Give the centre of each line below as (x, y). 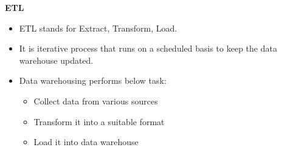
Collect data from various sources (96, 101)
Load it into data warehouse (86, 142)
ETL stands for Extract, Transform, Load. (98, 28)
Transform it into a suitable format (99, 121)
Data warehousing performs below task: (93, 80)
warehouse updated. (56, 60)
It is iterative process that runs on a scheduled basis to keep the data (148, 48)
